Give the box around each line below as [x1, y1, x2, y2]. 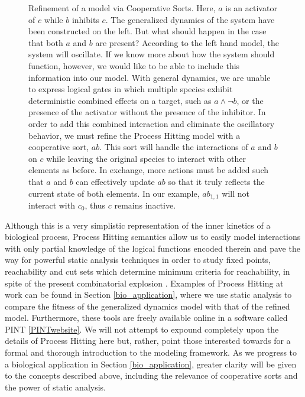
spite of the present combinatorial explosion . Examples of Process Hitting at [5, 276, 284, 289]
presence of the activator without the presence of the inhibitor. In [28, 106, 266, 118]
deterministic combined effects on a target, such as [28, 94, 212, 106]
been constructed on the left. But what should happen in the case [28, 25, 267, 37]
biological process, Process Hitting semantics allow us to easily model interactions [5, 230, 301, 243]
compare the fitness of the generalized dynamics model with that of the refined [5, 300, 290, 312]
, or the [236, 94, 264, 106]
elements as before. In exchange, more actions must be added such [28, 164, 269, 176]
